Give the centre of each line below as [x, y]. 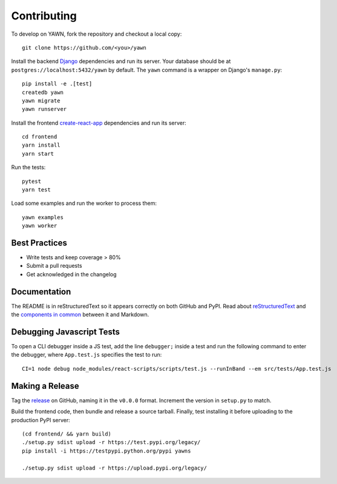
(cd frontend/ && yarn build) [67, 434]
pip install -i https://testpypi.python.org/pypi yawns [106, 451]
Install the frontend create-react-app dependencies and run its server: [99, 123]
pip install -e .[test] [57, 84]
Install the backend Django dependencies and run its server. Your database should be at [121, 61]
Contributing [44, 16]
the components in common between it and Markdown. [80, 314]
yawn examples [43, 217]
